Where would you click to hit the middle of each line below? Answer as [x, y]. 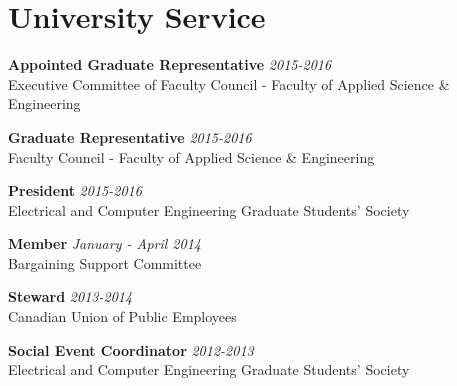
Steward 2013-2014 [70, 296]
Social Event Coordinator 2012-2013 [131, 349]
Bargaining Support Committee [105, 262]
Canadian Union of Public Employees [122, 316]
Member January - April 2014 [104, 243]
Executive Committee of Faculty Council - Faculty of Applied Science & [229, 83]
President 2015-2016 [75, 190]
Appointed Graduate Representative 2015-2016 [170, 64]
